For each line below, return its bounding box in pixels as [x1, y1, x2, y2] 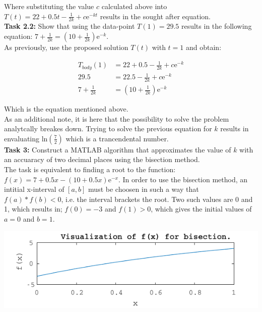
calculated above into [101, 1, 167, 11]
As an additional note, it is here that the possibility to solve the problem [4, 113, 229, 124]
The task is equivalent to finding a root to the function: [4, 164, 176, 174]
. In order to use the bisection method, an [118, 174, 248, 184]
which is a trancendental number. [65, 133, 169, 143]
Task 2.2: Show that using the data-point [4, 21, 135, 31]
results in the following [181, 21, 252, 31]
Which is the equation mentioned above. [4, 103, 128, 114]
